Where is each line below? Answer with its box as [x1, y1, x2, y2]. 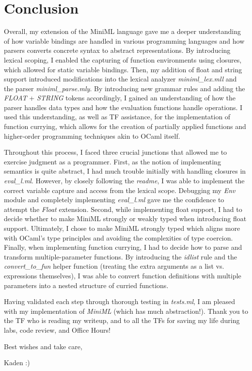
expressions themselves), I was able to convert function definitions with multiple [4, 270, 241, 280]
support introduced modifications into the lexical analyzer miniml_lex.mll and [4, 74, 237, 84]
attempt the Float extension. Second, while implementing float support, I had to [4, 204, 242, 214]
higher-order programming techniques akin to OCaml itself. [4, 130, 180, 141]
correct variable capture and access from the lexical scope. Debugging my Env [4, 185, 236, 195]
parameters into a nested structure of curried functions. [4, 280, 169, 290]
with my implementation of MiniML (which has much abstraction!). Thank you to [4, 306, 249, 316]
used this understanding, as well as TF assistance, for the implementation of [4, 112, 231, 122]
